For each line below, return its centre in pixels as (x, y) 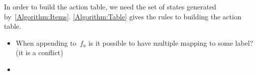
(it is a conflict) (39, 52)
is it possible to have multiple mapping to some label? (171, 42)
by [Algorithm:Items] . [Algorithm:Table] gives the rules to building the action (123, 16)
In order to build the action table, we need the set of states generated (110, 6)
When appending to (46, 42)
